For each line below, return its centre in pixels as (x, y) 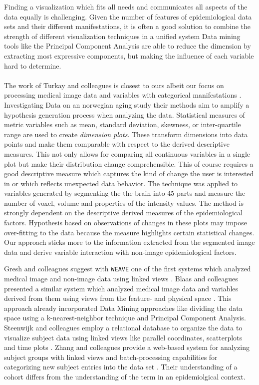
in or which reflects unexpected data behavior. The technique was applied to (121, 183)
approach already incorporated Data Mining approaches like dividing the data (123, 308)
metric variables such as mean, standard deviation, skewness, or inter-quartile (123, 124)
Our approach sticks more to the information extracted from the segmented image (129, 242)
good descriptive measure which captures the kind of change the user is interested (129, 173)
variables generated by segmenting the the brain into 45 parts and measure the (125, 193)
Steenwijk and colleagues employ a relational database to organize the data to (123, 328)
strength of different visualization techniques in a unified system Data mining (122, 36)
